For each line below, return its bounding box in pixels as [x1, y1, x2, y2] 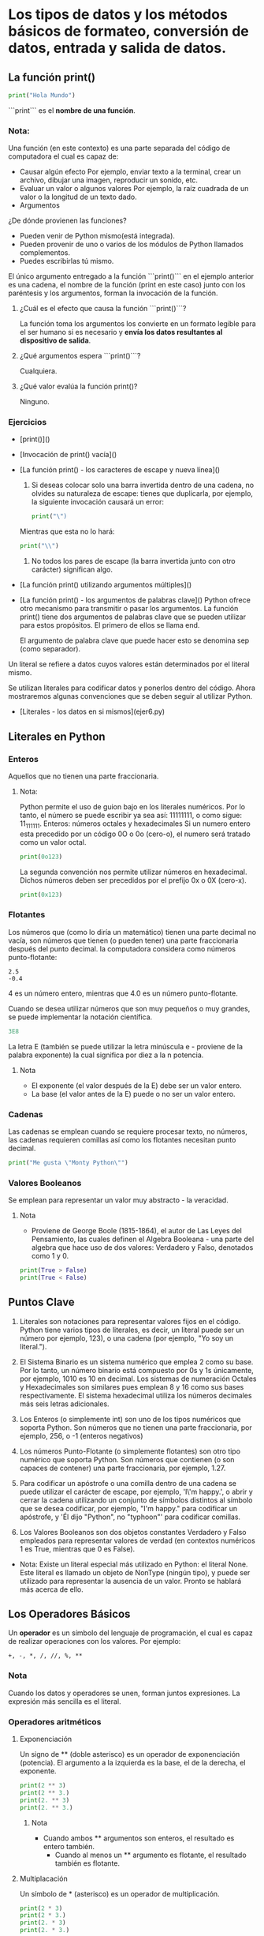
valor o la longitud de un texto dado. [19, 192, 137, 202]
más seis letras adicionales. [19, 1399, 110, 1409]
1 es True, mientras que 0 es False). [19, 1544, 136, 1553]
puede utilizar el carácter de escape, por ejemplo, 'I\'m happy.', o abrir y [19, 1487, 254, 1496]
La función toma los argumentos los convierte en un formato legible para [19, 319, 256, 328]
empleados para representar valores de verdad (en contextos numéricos [19, 1536, 256, 1545]
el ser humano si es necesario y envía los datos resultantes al [19, 328, 223, 337]
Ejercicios [8, 417, 47, 428]
